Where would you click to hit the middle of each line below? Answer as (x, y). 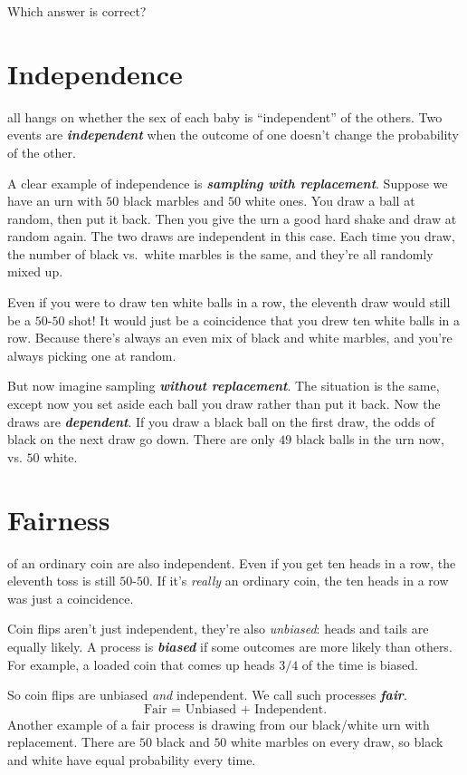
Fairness (59, 519)
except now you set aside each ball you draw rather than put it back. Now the (224, 404)
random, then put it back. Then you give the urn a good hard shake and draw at (232, 218)
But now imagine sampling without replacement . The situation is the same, (224, 386)
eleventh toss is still (62, 581)
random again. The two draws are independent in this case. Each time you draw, (231, 236)
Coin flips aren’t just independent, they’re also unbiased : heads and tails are (218, 629)
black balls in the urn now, (370, 439)
